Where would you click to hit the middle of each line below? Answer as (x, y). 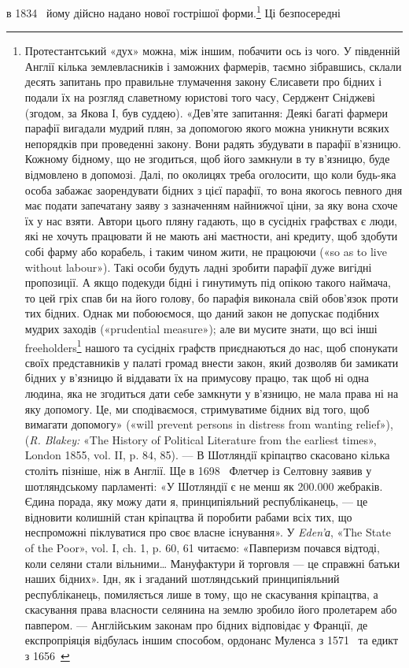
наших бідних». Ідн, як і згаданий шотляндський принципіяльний (182, 579)
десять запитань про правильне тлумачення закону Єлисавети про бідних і (203, 82)
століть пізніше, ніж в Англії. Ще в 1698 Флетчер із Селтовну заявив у (198, 470)
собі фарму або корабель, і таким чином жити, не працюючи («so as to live (206, 251)
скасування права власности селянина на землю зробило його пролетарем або (211, 609)
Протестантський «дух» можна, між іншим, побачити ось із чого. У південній (212, 51)
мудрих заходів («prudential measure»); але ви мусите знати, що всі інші (201, 328)
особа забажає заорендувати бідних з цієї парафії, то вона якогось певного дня (214, 189)
